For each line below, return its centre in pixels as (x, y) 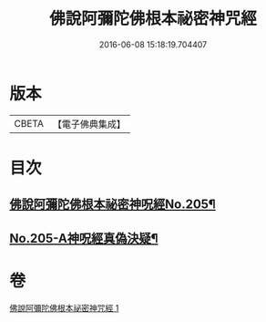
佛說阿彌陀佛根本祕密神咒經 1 (64, 307)
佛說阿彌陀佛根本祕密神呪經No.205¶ (113, 205)
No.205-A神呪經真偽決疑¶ (84, 238)
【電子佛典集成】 (89, 124)
